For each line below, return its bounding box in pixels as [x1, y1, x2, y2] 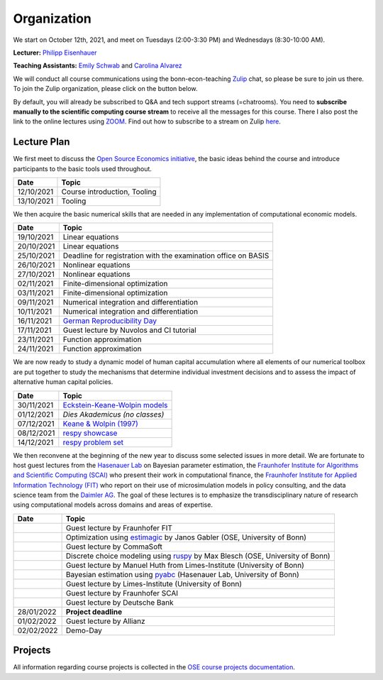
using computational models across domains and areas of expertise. [13, 500, 213, 509]
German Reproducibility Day [62, 316, 157, 326]
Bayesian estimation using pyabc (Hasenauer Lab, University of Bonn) [65, 569, 299, 579]
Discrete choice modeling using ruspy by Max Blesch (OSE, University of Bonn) [65, 551, 331, 561]
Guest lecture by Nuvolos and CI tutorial [62, 325, 196, 335]
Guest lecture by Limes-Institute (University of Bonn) [65, 578, 243, 588]
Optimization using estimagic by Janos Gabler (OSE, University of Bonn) [65, 532, 307, 542]
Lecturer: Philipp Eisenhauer [13, 48, 97, 57]
